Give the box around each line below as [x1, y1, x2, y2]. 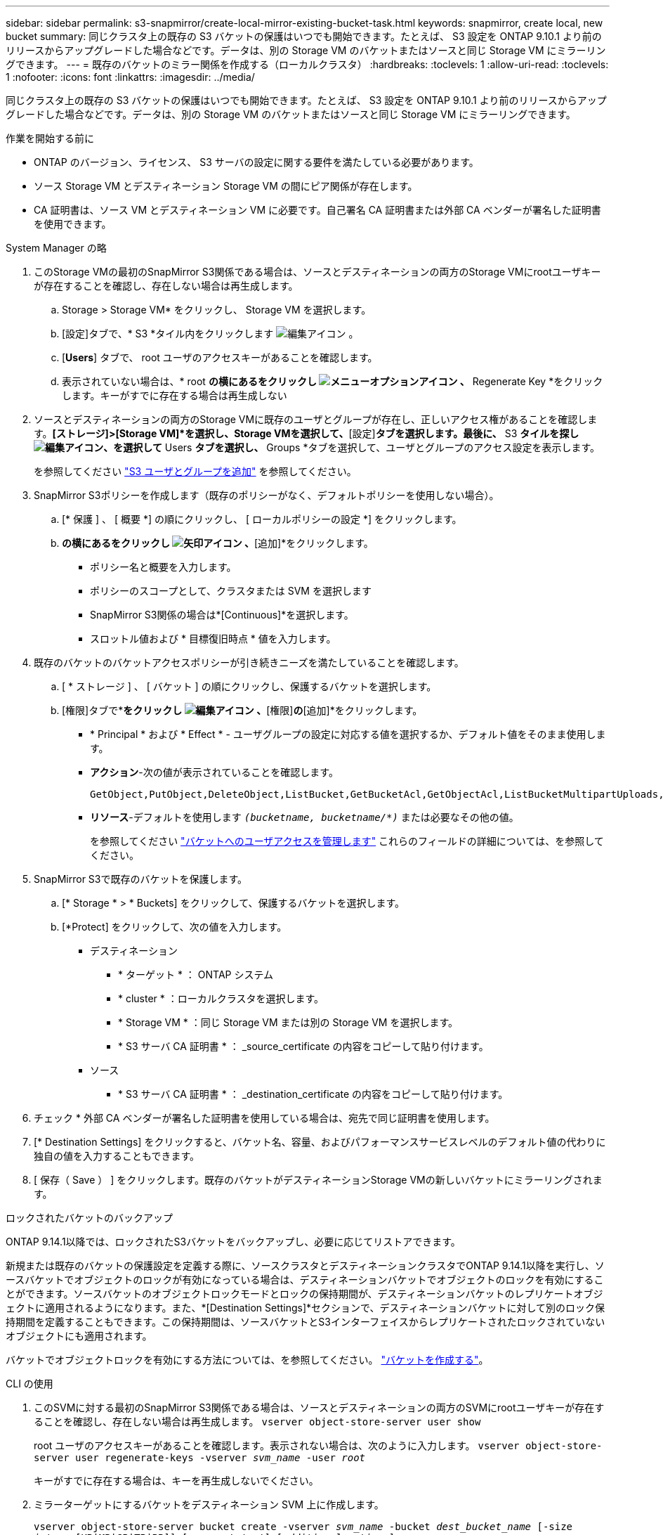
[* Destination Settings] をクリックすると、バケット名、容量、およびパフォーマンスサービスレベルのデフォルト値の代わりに [34, 1136, 606, 1148]
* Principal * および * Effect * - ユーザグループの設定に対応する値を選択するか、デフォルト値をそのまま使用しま [90, 728, 606, 740]
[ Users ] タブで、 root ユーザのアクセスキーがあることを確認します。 [62, 351, 378, 363]
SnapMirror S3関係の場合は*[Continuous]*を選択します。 [90, 609, 354, 621]
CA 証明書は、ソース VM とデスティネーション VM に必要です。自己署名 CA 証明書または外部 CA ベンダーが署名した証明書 [34, 204, 601, 216]
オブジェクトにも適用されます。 [6, 1330, 152, 1342]
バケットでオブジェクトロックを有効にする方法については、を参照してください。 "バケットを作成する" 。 [6, 1354, 489, 1366]
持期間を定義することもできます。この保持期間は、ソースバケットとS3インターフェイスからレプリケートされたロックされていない [6, 1316, 605, 1328]
